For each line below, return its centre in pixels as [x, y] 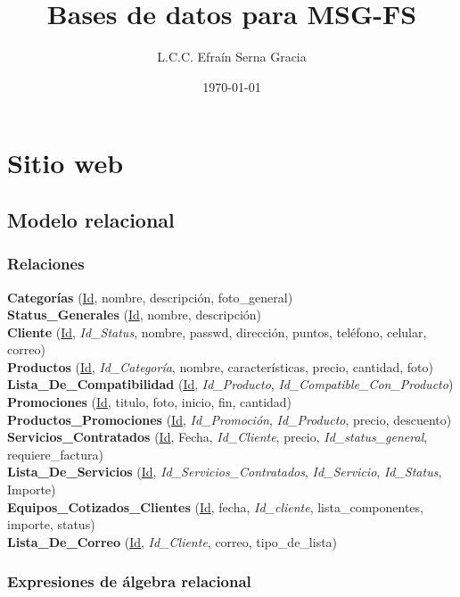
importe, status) [51, 524]
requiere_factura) [55, 454]
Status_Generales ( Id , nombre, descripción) [135, 315]
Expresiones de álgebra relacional [129, 581]
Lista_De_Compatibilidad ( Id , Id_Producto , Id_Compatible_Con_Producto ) [230, 384]
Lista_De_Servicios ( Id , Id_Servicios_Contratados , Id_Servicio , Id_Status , [225, 472]
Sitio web [66, 163]
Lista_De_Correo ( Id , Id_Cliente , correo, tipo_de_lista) [172, 541]
